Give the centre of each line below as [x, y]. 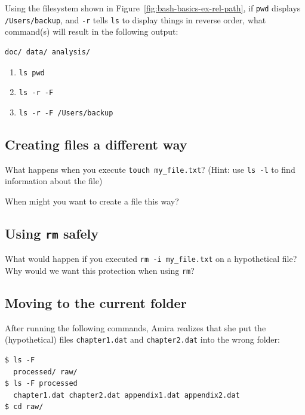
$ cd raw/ [24, 407]
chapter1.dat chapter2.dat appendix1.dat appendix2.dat [127, 395]
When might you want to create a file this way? [92, 201]
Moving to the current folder [96, 303]
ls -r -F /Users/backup [66, 113]
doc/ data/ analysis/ [48, 52]
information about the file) [54, 181]
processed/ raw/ [45, 372]
